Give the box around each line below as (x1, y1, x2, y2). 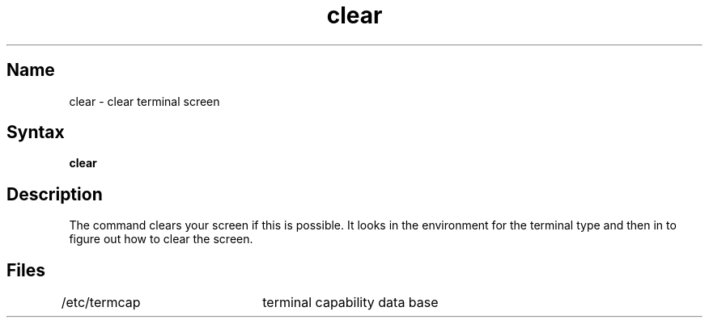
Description (6, 183, 103, 204)
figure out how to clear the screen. (69, 232, 253, 246)
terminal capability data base (262, 294, 439, 311)
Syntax (6, 122, 65, 143)
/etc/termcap (61, 294, 141, 311)
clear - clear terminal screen (69, 94, 220, 108)
